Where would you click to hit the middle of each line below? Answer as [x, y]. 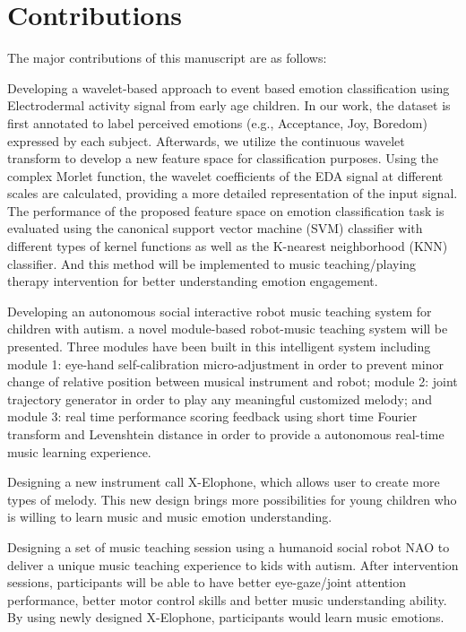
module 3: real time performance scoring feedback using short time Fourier [212, 416]
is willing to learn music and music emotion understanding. [170, 517]
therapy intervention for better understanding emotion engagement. [193, 281]
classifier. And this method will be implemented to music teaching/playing [212, 263]
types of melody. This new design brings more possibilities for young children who [232, 499]
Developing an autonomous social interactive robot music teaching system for [220, 311]
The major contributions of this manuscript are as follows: [167, 58]
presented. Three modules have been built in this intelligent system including [219, 346]
